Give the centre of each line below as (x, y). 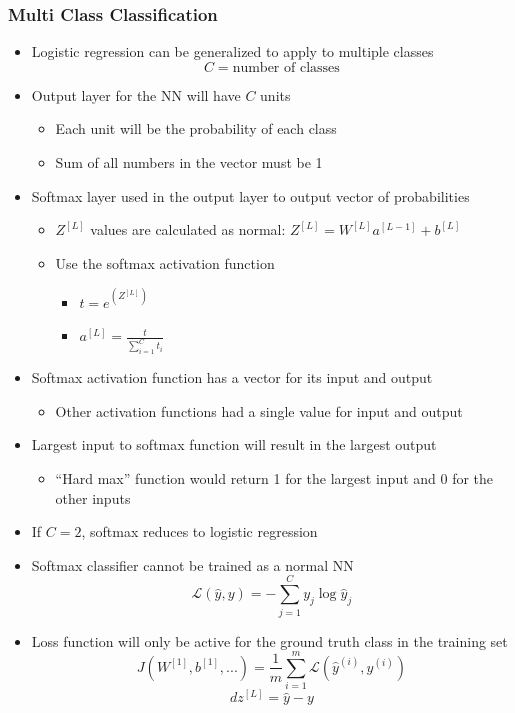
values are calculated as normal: (188, 229)
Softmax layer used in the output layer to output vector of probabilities (250, 195)
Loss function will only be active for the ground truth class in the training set (269, 640)
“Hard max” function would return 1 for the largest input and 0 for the (274, 478)
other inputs (93, 497)
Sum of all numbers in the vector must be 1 (189, 162)
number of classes (286, 67)
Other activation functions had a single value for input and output (259, 410)
